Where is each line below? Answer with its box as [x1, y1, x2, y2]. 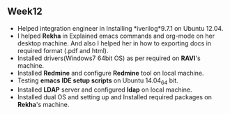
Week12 [7, 6, 43, 17]
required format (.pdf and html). [17, 46, 109, 55]
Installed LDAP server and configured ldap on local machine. [17, 85, 193, 94]
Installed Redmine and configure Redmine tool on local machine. [17, 69, 204, 77]
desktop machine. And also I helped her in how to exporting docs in [17, 38, 211, 48]
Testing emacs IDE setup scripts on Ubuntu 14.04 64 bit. [17, 76, 179, 86]
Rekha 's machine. [17, 100, 70, 108]
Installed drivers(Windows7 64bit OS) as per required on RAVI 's [17, 54, 201, 62]
